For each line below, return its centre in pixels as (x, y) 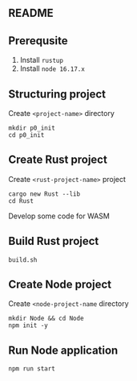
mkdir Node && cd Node (46, 319)
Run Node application (63, 350)
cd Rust (21, 201)
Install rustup (42, 60)
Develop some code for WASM (59, 216)
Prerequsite (38, 41)
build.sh (23, 260)
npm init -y (28, 325)
